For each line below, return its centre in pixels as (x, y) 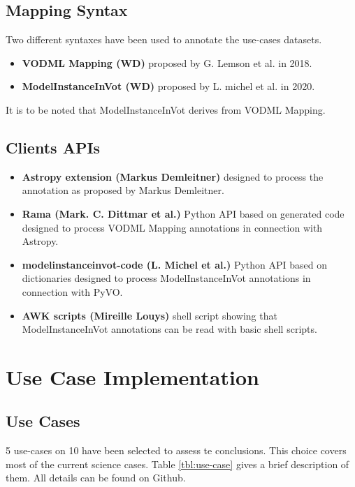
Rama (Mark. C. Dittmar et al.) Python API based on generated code (183, 213)
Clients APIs (53, 147)
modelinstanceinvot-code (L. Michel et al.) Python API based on (175, 264)
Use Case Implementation (132, 376)
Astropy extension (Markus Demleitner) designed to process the (173, 176)
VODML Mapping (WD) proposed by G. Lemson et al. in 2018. (167, 62)
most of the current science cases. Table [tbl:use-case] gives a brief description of (177, 464)
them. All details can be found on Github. (96, 478)
